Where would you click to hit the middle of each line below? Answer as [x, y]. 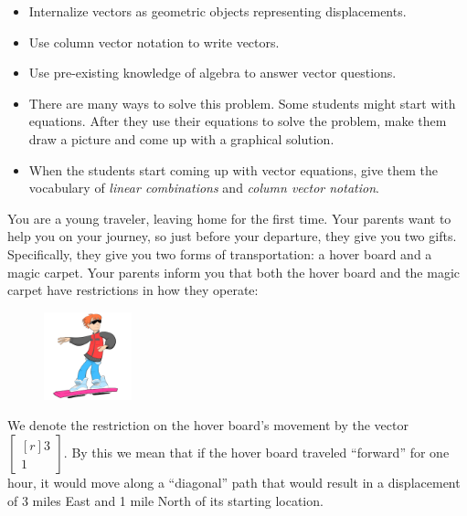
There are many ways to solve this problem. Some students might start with [242, 103]
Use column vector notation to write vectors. [154, 42]
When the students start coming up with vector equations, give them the [233, 169]
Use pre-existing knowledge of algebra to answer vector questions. [212, 73]
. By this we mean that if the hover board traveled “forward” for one [256, 452]
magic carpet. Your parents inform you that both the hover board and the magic [234, 272]
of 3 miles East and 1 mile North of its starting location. [165, 500]
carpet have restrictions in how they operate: [133, 290]
